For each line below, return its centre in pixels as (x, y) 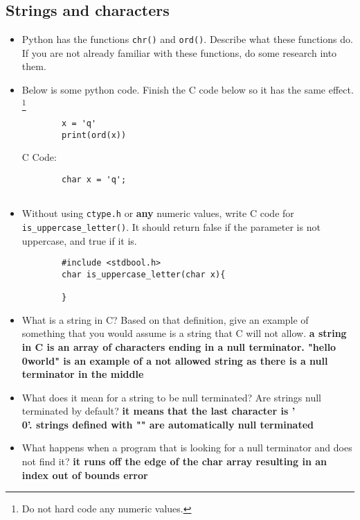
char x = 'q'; (94, 179)
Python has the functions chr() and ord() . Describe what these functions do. (187, 39)
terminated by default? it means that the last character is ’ (159, 411)
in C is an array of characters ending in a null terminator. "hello (179, 346)
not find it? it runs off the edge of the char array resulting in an (174, 461)
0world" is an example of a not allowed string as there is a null (175, 360)
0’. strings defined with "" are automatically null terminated (168, 424)
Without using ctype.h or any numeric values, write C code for (158, 213)
